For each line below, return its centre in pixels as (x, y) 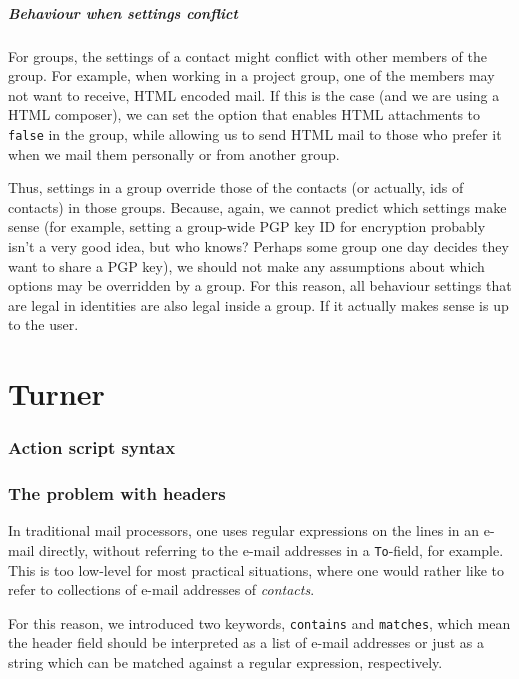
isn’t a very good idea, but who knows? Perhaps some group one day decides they (258, 245)
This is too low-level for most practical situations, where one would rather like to (256, 569)
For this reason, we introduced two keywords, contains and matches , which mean (259, 622)
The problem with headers (117, 493)
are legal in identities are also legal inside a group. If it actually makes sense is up (258, 304)
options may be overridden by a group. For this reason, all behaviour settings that (260, 285)
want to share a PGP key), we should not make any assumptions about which (246, 265)
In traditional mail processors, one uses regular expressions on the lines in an (244, 530)
